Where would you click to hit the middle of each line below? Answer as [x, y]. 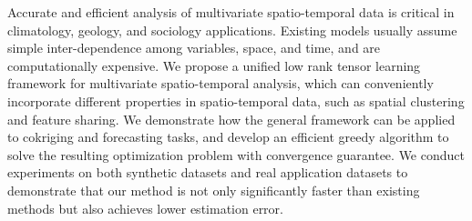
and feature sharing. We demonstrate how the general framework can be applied [231, 119]
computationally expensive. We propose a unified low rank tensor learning [214, 65]
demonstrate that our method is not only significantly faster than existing [214, 190]
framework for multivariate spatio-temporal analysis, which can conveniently [221, 83]
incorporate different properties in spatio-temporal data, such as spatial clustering [236, 100]
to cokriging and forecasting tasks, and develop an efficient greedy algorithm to [228, 137]
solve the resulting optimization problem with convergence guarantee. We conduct [236, 154]
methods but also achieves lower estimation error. [145, 208]
